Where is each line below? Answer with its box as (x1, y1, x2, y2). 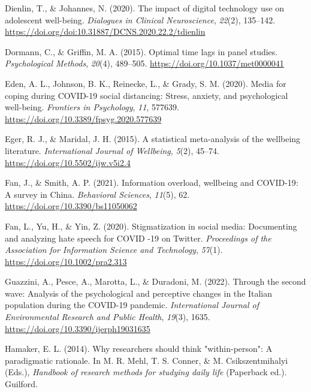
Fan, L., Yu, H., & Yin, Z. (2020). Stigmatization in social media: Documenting (5, 219, 297, 232)
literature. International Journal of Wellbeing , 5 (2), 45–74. (5, 144, 219, 156)
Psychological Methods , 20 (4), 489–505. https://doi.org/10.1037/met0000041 (5, 57, 284, 70)
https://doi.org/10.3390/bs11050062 (5, 200, 137, 212)
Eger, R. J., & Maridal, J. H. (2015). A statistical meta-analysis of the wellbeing (5, 132, 301, 145)
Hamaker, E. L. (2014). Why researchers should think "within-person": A (5, 342, 273, 355)
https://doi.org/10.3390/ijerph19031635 (5, 322, 150, 334)
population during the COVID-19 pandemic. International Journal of (5, 298, 259, 311)
